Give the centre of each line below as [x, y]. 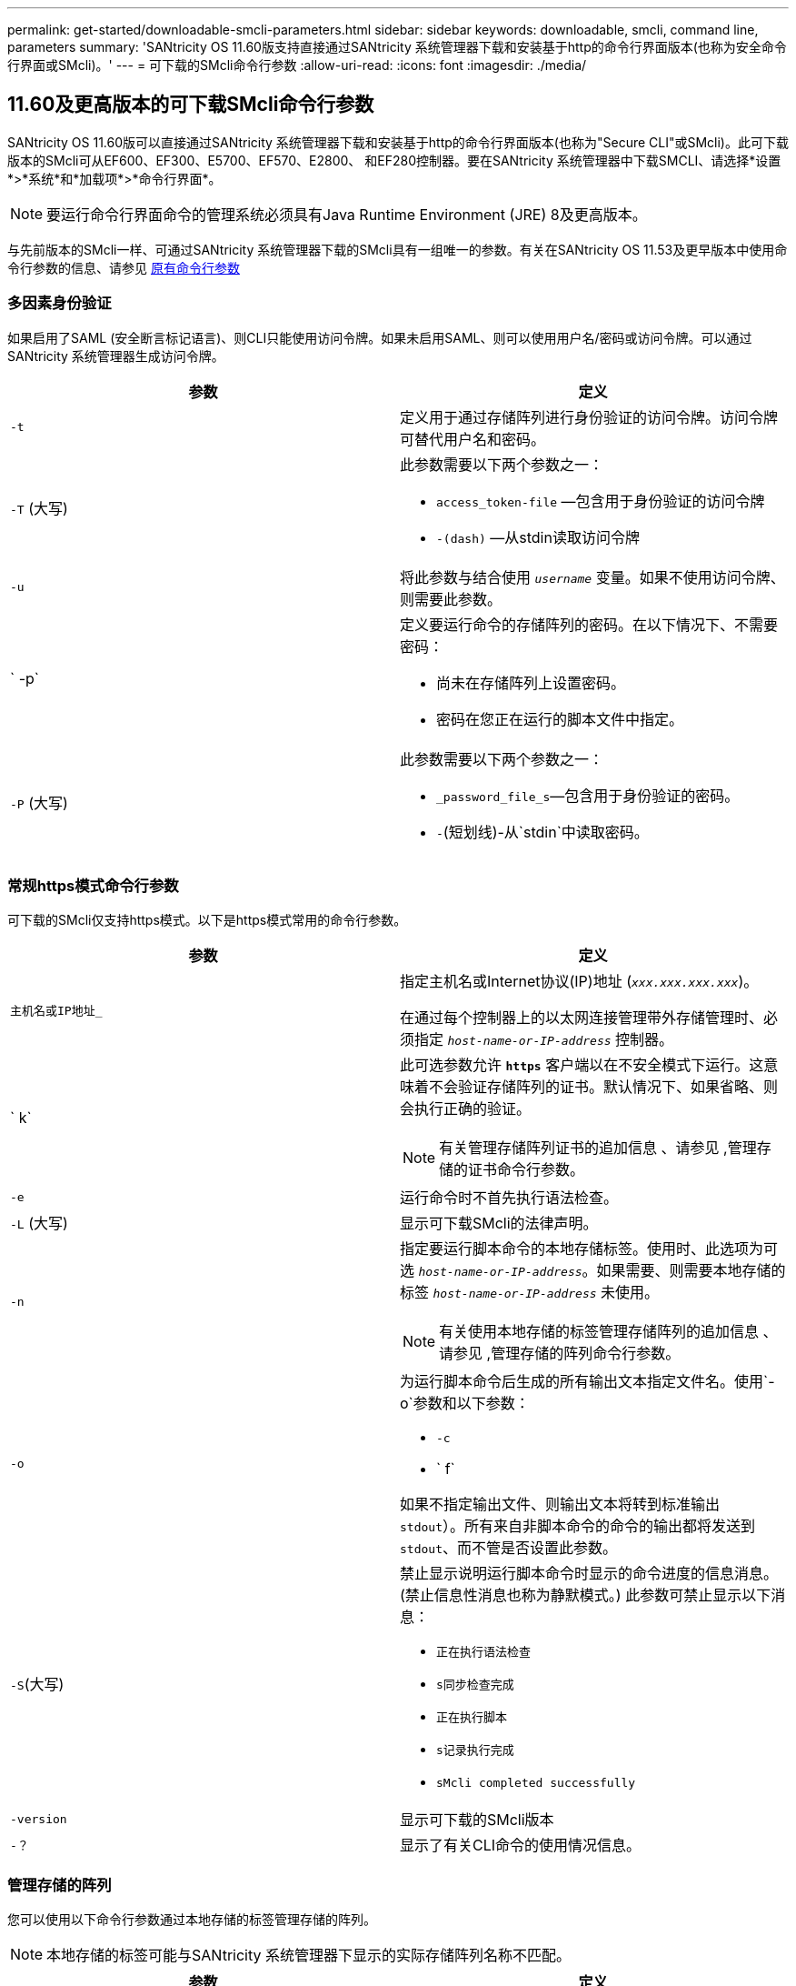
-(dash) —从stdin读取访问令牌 [538, 537]
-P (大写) [39, 802]
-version [39, 1819]
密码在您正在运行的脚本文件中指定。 [560, 719]
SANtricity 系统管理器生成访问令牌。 [116, 356]
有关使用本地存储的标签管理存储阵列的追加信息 [599, 1332]
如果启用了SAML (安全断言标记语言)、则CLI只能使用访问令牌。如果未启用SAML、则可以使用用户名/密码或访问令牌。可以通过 [380, 337]
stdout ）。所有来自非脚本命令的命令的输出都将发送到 [577, 1526]
